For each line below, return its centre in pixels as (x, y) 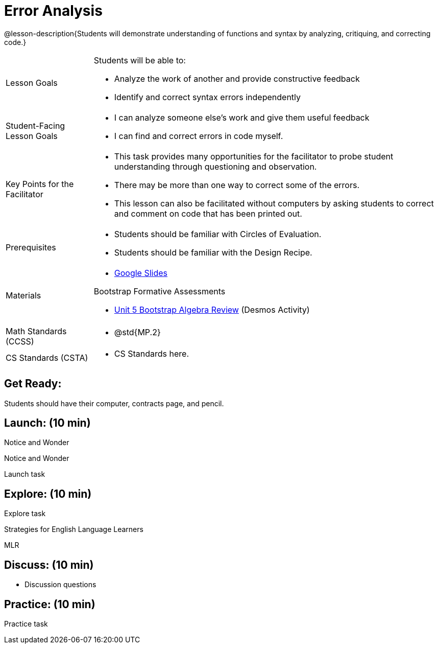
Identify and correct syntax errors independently (208, 97)
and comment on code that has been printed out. (208, 213)
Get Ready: (33, 384)
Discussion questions (60, 585)
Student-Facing (35, 125)
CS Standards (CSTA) (47, 357)
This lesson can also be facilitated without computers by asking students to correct (274, 203)
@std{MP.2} (137, 332)
